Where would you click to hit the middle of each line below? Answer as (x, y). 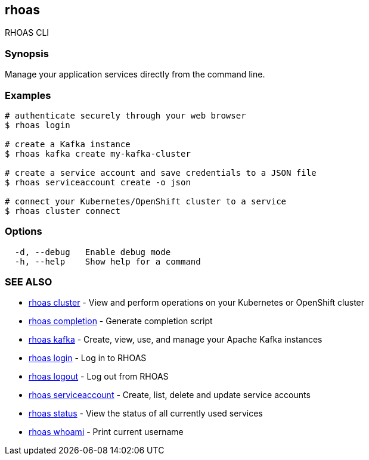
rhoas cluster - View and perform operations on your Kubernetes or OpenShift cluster (197, 303)
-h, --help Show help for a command (108, 261)
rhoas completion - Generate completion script (121, 321)
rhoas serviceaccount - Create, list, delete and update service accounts (170, 395)
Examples (28, 95)
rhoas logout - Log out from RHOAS (99, 377)
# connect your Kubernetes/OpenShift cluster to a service (146, 201)
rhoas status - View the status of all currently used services (146, 414)
